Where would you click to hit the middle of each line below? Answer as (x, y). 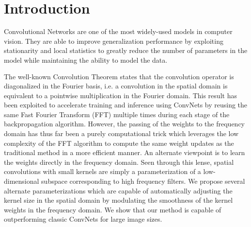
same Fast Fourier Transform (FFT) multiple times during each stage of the (117, 114)
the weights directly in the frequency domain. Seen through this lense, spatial (119, 162)
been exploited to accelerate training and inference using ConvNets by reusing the (126, 105)
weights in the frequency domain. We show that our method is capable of (113, 209)
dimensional (22, 181)
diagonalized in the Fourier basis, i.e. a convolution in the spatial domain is (116, 86)
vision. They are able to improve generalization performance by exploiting (114, 41)
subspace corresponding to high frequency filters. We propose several (143, 181)
